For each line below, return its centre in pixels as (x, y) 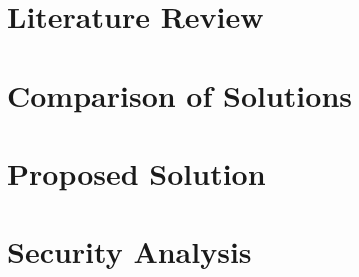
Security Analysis (129, 251)
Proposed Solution (136, 172)
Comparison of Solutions (179, 94)
